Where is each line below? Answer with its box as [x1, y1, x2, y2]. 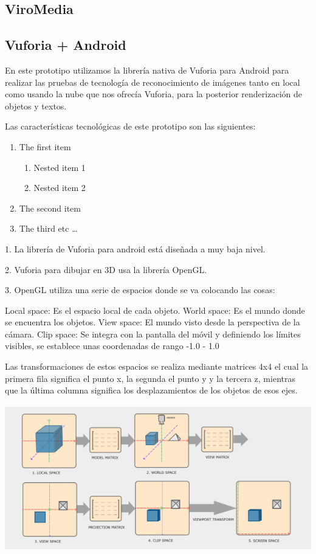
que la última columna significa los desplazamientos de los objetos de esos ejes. [5, 384, 298, 396]
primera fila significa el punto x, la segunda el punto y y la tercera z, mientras [5, 372, 295, 384]
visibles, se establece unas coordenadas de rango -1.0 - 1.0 [5, 339, 219, 352]
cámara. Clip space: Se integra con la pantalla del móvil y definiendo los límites [5, 327, 301, 340]
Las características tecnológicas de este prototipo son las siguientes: [5, 120, 256, 133]
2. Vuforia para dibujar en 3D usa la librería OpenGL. [5, 263, 207, 275]
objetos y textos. [5, 99, 67, 112]
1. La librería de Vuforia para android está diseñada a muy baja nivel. [5, 242, 266, 255]
